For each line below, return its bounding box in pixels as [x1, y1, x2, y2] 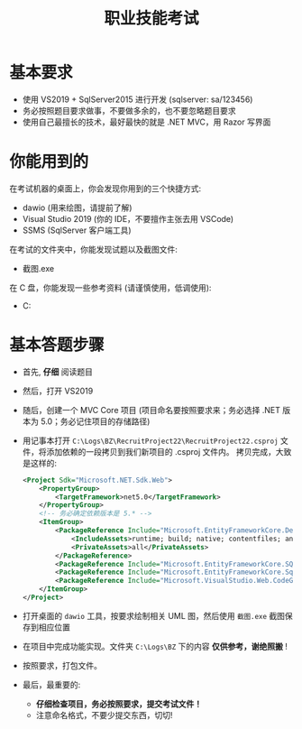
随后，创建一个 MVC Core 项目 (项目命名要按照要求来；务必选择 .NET [22, 404, 281, 415]
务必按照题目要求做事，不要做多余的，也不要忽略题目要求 [22, 105, 236, 115]
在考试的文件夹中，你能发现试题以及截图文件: [9, 244, 178, 254]
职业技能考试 [103, 8, 199, 29]
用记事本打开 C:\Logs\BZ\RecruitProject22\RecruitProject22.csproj [22, 435, 279, 446]
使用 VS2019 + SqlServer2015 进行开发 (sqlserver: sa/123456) [22, 94, 253, 105]
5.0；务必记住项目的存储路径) [40, 416, 151, 427]
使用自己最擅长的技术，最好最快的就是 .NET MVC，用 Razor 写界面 [22, 116, 271, 127]
